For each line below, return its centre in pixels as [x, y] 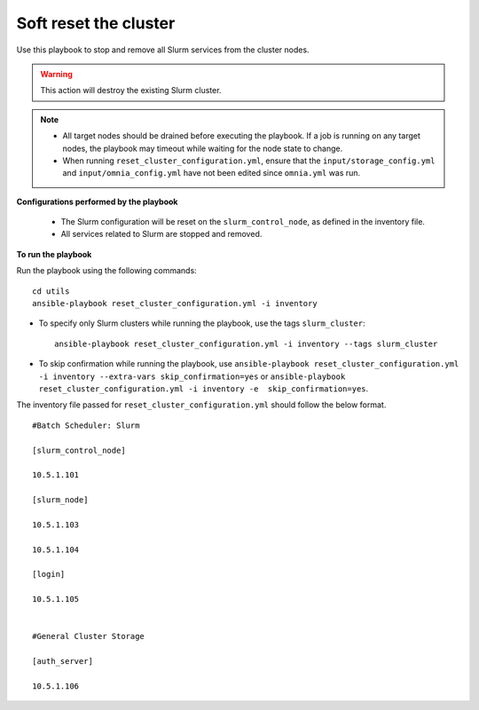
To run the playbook [54, 254]
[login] [49, 574]
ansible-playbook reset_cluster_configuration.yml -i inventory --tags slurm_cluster [246, 343]
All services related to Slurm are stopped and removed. [161, 234]
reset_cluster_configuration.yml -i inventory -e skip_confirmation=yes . [204, 388]
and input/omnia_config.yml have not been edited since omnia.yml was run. [212, 173]
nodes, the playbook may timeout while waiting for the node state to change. [203, 148]
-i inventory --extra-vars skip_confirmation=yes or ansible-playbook [192, 376]
